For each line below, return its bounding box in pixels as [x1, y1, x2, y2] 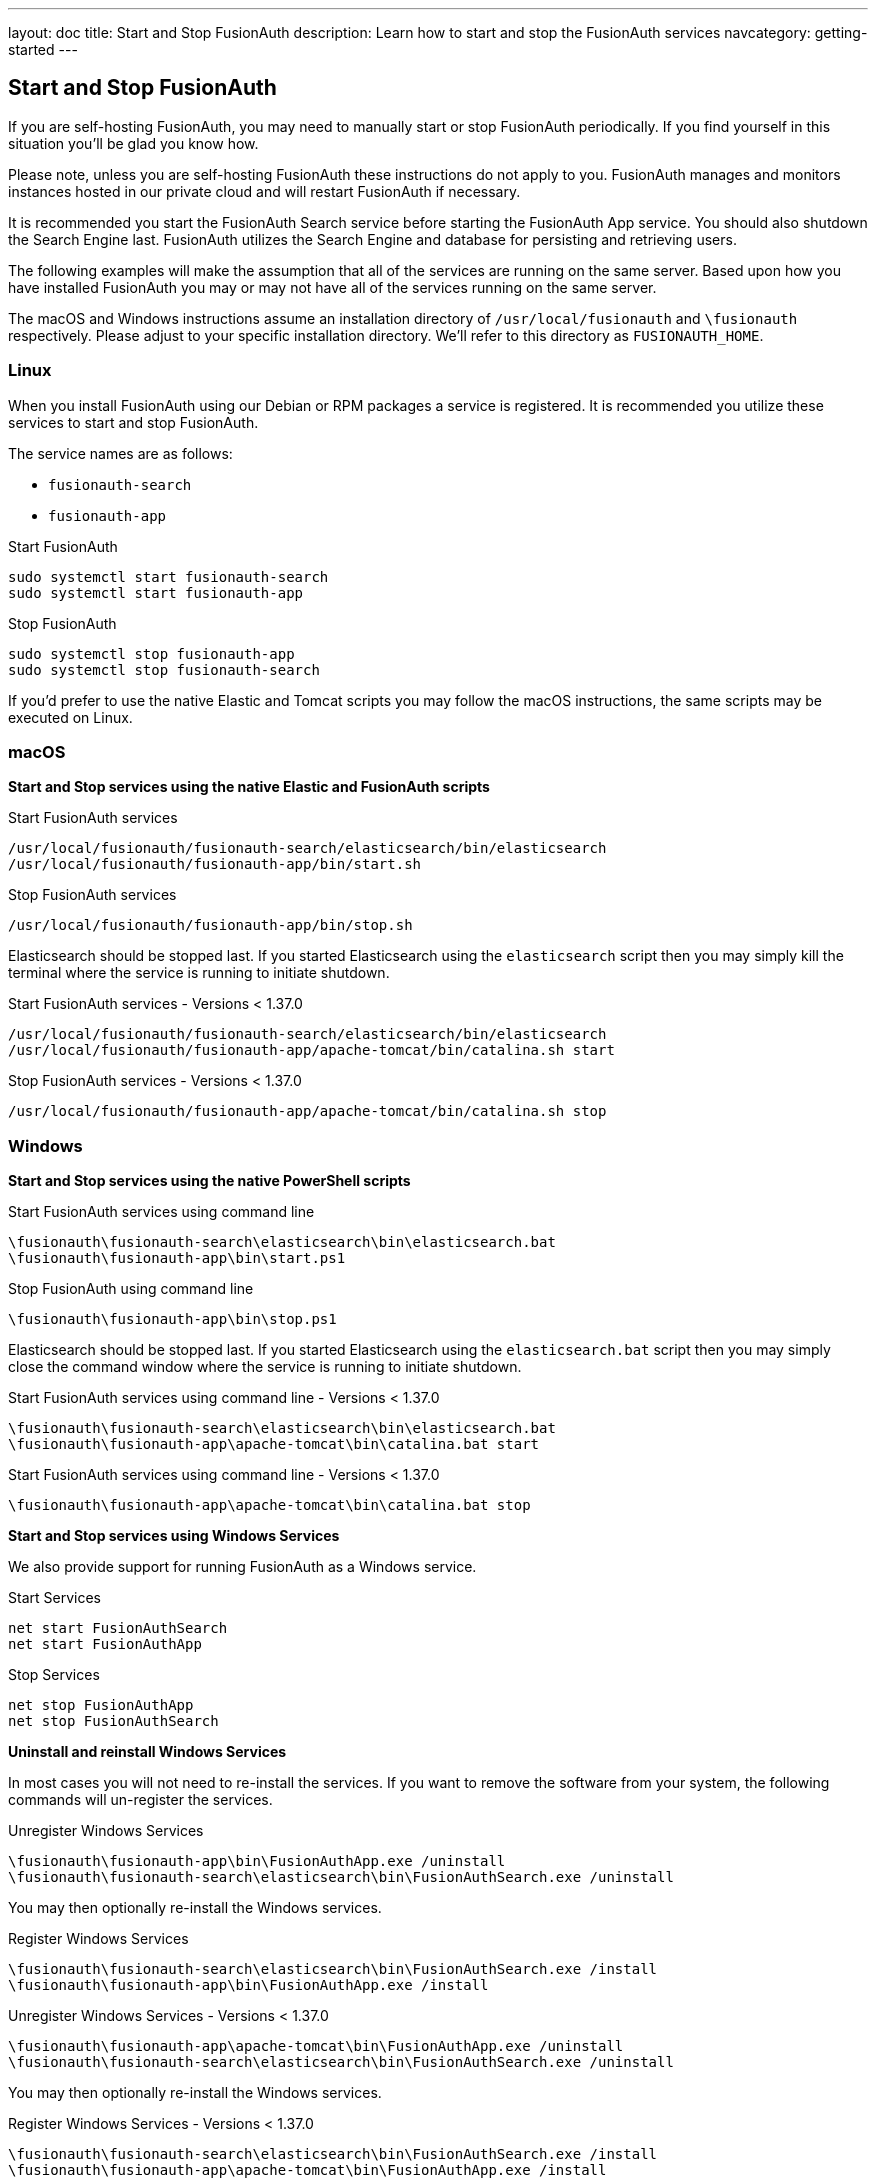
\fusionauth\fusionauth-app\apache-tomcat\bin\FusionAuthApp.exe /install [8, 2162, 607, 2179]
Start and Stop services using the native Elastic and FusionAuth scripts [8, 778, 490, 796]
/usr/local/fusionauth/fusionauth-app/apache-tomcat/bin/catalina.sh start [8, 1042, 615, 1059]
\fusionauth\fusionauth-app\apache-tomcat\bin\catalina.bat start [8, 1436, 540, 1453]
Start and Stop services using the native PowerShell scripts [8, 1172, 411, 1190]
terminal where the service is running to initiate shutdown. [8, 964, 390, 982]
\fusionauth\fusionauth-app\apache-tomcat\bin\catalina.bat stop [8, 1497, 531, 1514]
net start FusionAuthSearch [8, 1620, 228, 1637]
